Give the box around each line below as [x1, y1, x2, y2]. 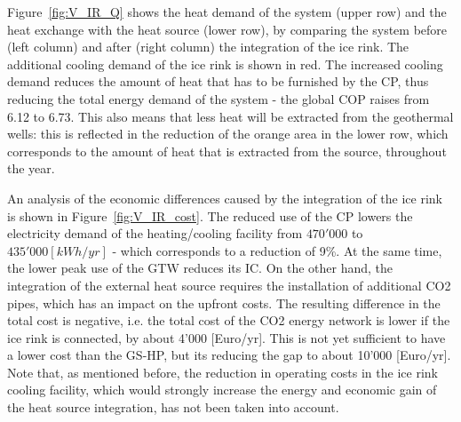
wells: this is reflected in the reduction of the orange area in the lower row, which [7, 124, 449, 143]
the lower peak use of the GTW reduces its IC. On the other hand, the [7, 259, 393, 277]
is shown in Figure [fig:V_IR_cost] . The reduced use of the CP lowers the [7, 206, 413, 225]
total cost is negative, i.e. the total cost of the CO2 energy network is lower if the [7, 311, 450, 330]
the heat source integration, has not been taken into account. [7, 398, 339, 417]
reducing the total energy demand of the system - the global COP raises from [7, 89, 430, 107]
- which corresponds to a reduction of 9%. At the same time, [112, 241, 442, 259]
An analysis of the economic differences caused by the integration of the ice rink [7, 188, 442, 207]
